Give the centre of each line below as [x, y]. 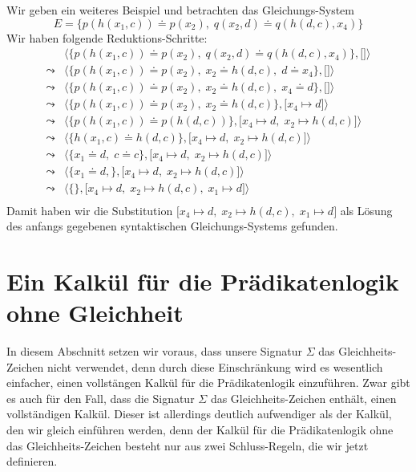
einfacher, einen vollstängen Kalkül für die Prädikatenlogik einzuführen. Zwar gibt [208, 382]
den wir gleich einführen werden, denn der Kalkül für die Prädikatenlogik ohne [200, 429]
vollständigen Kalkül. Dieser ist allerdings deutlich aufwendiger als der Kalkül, [199, 414]
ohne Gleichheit [95, 313]
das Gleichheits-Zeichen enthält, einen [303, 398]
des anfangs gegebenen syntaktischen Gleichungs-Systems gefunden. [172, 226]
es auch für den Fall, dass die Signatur [101, 398]
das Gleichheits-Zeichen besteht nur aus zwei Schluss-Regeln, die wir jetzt [188, 445]
